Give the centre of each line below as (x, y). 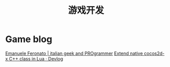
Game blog (29, 39)
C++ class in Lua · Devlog (36, 58)
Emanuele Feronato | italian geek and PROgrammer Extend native (74, 53)
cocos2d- (154, 53)
